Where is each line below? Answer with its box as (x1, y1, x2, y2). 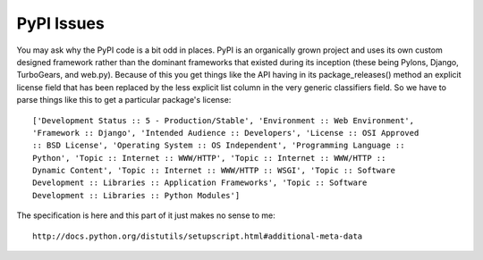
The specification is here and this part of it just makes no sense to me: (16, 210, 276, 221)
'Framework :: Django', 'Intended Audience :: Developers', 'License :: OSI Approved (32, 128, 419, 138)
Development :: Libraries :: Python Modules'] (32, 190, 241, 200)
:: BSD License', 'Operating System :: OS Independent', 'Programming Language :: (32, 140, 405, 151)
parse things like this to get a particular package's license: (16, 95, 232, 105)
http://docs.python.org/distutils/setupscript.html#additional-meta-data (32, 231, 363, 241)
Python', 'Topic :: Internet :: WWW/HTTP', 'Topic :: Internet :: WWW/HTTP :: (32, 153, 386, 163)
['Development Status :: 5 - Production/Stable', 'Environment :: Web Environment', (32, 115, 415, 125)
